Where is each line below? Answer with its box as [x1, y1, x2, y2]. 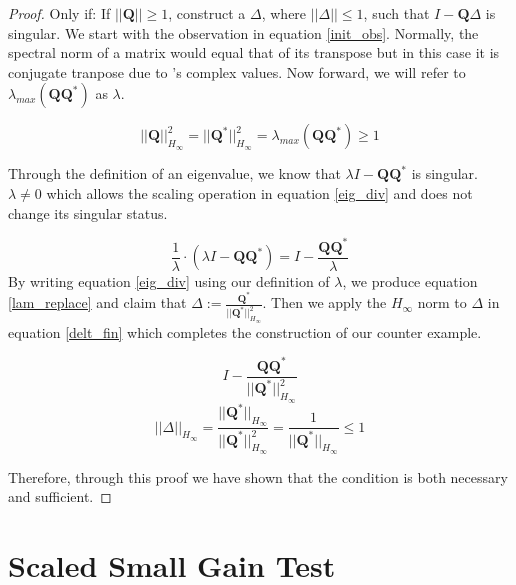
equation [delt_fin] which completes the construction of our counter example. [8, 321, 482, 342]
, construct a [168, 3, 246, 23]
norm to [417, 292, 467, 313]
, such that [363, 3, 430, 23]
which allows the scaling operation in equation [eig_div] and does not [46, 182, 473, 203]
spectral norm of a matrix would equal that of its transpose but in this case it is [8, 42, 500, 63]
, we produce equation [342, 270, 478, 291]
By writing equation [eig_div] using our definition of [8, 270, 330, 291]
